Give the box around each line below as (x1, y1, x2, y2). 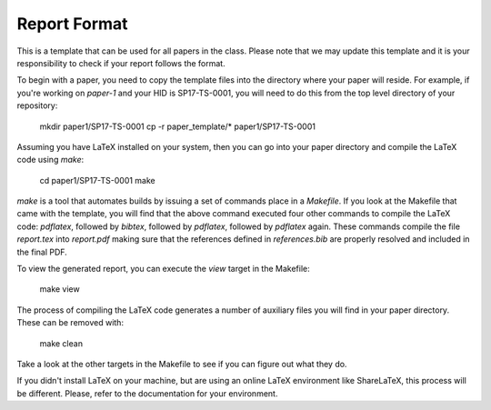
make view (39, 284, 81, 295)
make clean (39, 337, 84, 349)
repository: (16, 100, 58, 111)
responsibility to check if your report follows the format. (16, 57, 226, 68)
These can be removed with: (16, 317, 125, 328)
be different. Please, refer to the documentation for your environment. (16, 387, 278, 399)
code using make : (16, 155, 85, 165)
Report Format (16, 14, 128, 34)
